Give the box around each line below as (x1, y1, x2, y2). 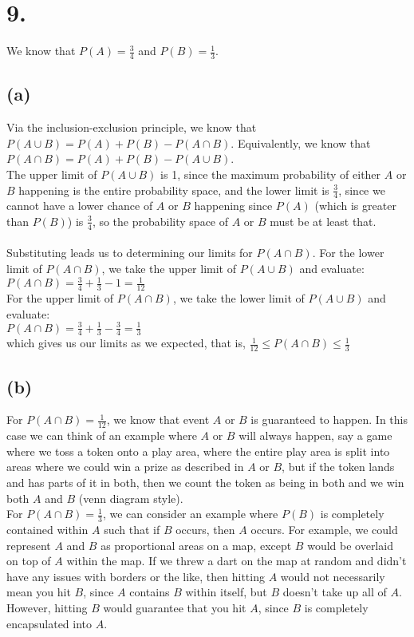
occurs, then (175, 521, 235, 538)
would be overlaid (307, 536, 393, 553)
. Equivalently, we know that (231, 134, 371, 151)
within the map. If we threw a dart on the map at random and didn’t (66, 552, 407, 569)
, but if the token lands (282, 458, 395, 475)
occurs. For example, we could (250, 521, 398, 538)
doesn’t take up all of (282, 584, 387, 600)
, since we (338, 181, 385, 198)
